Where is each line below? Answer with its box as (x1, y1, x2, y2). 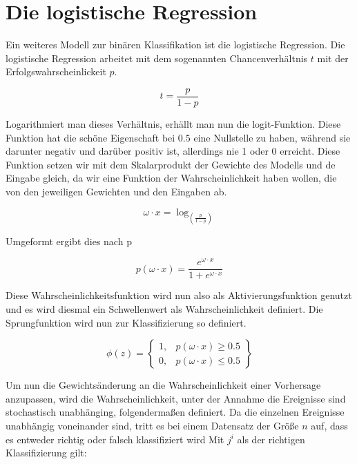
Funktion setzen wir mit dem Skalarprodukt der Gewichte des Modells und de (6, 157, 336, 171)
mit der (317, 50, 349, 65)
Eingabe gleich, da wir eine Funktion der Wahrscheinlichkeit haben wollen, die (6, 171, 337, 185)
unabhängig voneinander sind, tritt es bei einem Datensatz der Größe (6, 418, 299, 433)
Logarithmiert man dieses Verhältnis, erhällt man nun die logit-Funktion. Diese (6, 116, 341, 130)
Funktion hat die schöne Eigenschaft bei (6, 130, 175, 144)
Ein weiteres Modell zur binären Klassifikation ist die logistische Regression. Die (6, 37, 345, 52)
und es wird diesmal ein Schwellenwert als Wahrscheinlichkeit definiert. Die (6, 302, 323, 316)
